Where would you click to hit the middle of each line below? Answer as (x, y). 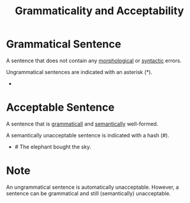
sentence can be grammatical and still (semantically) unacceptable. (88, 193)
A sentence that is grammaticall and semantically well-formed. (82, 124)
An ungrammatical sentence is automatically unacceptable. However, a (93, 187)
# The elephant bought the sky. (53, 147)
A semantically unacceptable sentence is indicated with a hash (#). (88, 135)
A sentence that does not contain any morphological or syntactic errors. (94, 60)
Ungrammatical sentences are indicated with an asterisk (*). (79, 72)
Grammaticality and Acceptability (99, 11)
